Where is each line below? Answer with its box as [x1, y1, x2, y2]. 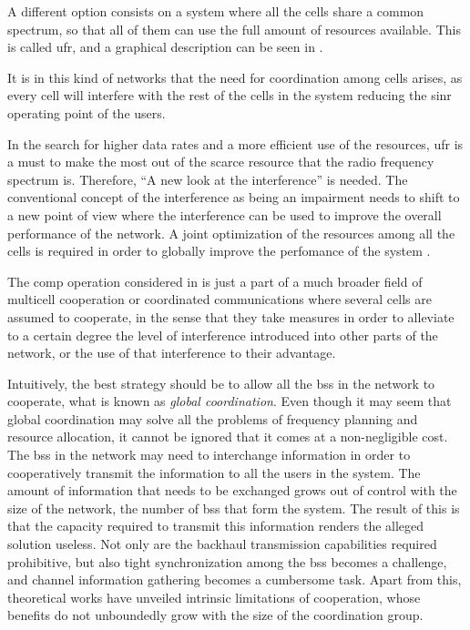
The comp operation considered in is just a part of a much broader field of [7, 271, 423, 290]
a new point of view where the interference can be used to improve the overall [7, 205, 442, 224]
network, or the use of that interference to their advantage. [7, 343, 336, 362]
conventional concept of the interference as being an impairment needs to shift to [7, 188, 460, 207]
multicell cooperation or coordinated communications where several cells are [7, 290, 432, 309]
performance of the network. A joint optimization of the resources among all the [7, 223, 455, 242]
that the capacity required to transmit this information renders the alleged [7, 516, 424, 535]
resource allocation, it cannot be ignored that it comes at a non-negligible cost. [7, 427, 448, 446]
